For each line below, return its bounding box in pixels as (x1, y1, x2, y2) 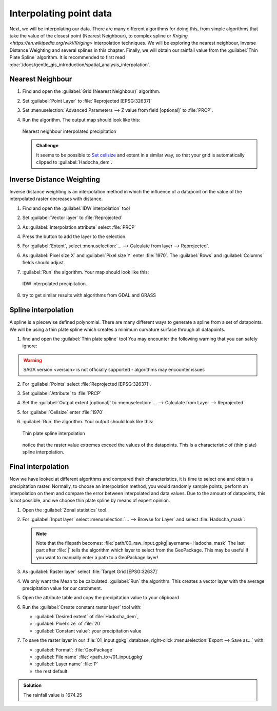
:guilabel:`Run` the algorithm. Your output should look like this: (22, 419, 154, 425)
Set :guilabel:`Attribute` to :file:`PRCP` (22, 390, 102, 396)
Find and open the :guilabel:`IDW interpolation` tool (22, 205, 130, 211)
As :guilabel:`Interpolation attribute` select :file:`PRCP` (22, 224, 136, 230)
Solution (23, 682, 42, 688)
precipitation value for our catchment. (22, 585, 102, 591)
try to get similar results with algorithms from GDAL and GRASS (22, 292, 156, 299)
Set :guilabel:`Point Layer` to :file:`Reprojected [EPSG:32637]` (22, 97, 152, 104)
